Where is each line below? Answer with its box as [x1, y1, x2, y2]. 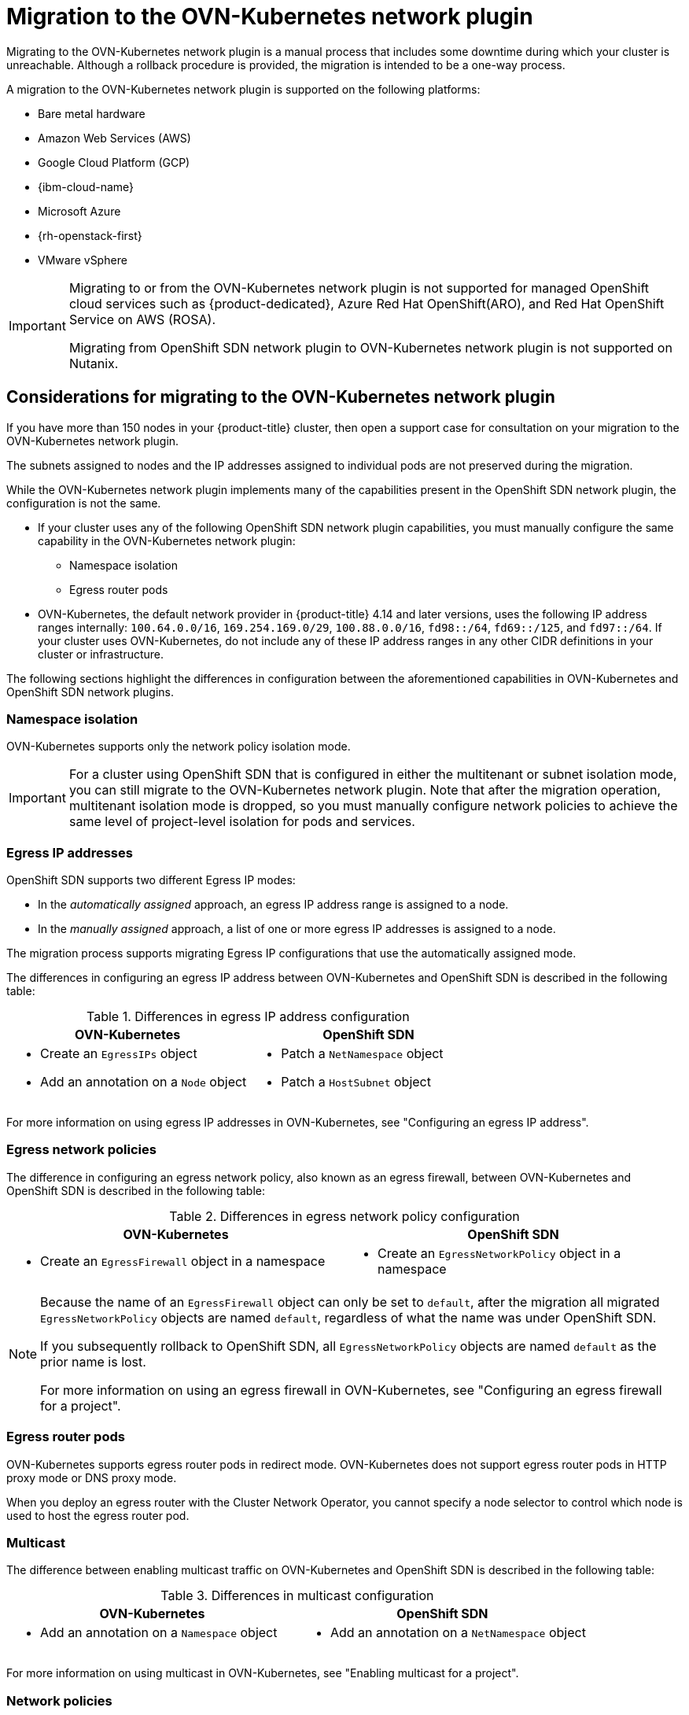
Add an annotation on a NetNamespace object [330, 1625, 586, 1641]
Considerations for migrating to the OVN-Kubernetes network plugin [6, 387, 555, 408]
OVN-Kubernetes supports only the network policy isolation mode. [6, 739, 351, 754]
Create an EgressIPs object [40, 1046, 197, 1062]
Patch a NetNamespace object [281, 1046, 444, 1062]
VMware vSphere [38, 253, 127, 267]
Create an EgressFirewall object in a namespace [40, 1252, 326, 1269]
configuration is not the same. [6, 496, 161, 510]
